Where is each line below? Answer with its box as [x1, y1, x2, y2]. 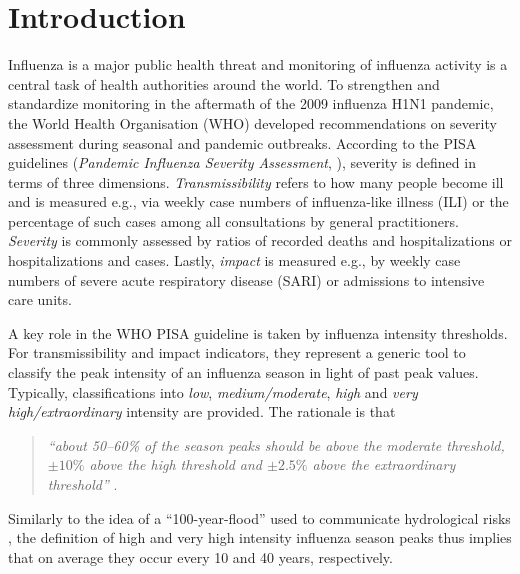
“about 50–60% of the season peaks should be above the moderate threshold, [47, 434, 505, 455]
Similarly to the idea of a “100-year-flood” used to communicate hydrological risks [8, 507, 511, 528]
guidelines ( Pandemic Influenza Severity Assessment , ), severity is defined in [8, 152, 476, 173]
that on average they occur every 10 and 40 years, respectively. [8, 546, 393, 567]
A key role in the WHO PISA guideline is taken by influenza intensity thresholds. [8, 322, 508, 343]
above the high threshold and [89, 454, 263, 475]
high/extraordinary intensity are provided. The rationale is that [8, 401, 396, 422]
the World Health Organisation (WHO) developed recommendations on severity [8, 112, 497, 133]
